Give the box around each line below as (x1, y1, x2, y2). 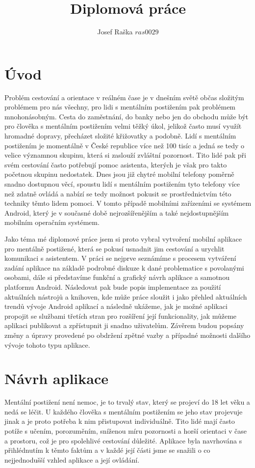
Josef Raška (97, 27, 133, 37)
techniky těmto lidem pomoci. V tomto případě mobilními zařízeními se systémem (4, 198, 252, 208)
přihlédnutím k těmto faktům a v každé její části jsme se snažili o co (4, 445, 210, 455)
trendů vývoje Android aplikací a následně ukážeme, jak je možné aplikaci (4, 301, 228, 311)
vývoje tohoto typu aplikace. (4, 339, 90, 350)
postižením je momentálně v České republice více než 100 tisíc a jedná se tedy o (4, 140, 245, 150)
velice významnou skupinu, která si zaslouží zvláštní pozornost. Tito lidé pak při (4, 150, 246, 160)
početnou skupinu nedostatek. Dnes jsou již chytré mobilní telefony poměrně (4, 169, 234, 179)
